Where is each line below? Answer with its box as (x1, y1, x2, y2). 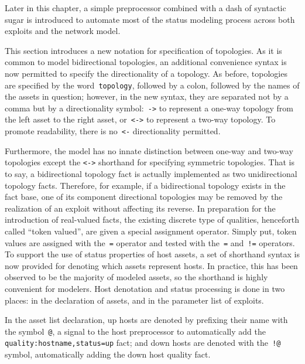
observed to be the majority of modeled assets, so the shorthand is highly (5, 271, 268, 283)
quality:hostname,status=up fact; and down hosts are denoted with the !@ (5, 336, 281, 349)
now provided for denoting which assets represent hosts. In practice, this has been (5, 259, 298, 271)
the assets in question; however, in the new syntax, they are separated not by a (5, 90, 289, 103)
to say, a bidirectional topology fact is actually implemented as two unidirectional (5, 168, 297, 180)
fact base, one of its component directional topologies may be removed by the (5, 190, 283, 203)
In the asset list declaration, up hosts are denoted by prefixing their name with (5, 314, 288, 326)
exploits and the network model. (5, 25, 121, 37)
